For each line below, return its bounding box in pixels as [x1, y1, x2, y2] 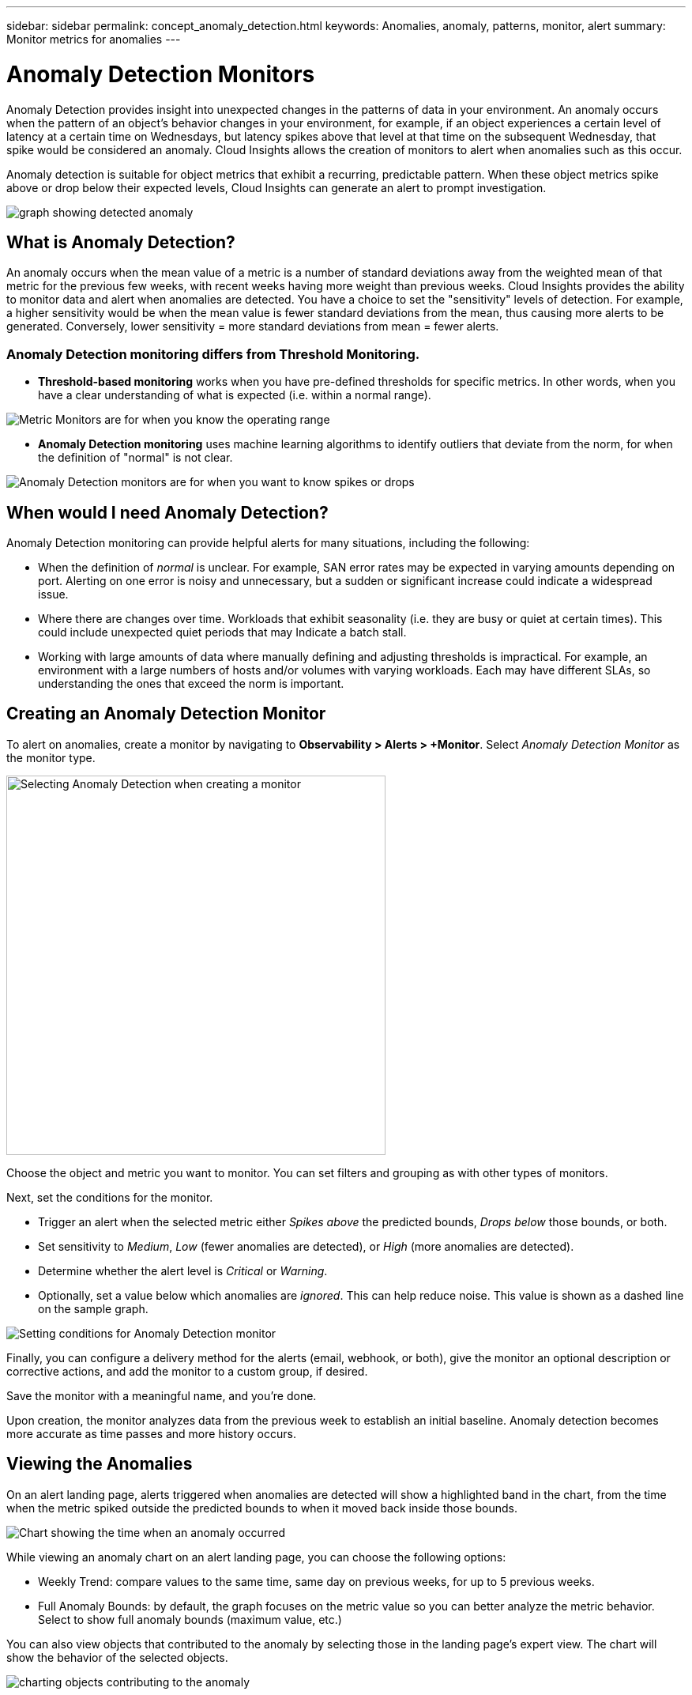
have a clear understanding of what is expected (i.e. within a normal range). [38, 388, 431, 402]
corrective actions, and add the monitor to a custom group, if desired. [6, 1364, 368, 1378]
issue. [38, 587, 69, 601]
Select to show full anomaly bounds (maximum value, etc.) [38, 1612, 342, 1626]
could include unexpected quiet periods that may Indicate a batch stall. [38, 625, 407, 639]
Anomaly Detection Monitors [6, 60, 315, 88]
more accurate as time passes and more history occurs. [6, 1426, 296, 1440]
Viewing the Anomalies [6, 1454, 193, 1474]
